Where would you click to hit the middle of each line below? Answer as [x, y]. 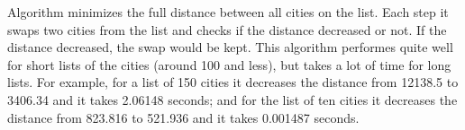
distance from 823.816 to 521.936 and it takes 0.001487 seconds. [183, 117]
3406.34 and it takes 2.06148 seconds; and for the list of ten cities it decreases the [232, 99]
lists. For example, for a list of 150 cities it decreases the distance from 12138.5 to [233, 82]
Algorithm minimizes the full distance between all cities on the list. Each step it [228, 12]
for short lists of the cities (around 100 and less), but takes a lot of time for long [229, 64]
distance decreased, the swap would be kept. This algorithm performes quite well [230, 47]
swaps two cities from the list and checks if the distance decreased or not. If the [227, 29]
